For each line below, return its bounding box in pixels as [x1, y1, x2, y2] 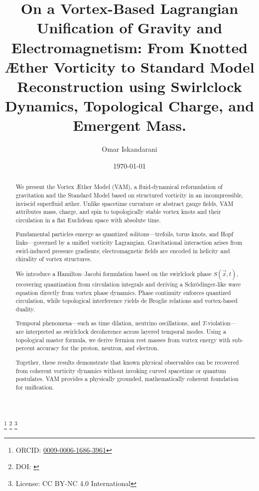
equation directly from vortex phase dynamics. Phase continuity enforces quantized [15, 288, 231, 296]
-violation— [206, 319, 237, 327]
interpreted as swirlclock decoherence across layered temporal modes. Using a [25, 327, 226, 336]
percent [15, 344, 35, 352]
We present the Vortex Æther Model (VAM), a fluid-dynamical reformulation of [15, 183, 223, 191]
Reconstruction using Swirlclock [17, 76, 242, 96]
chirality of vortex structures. [15, 255, 92, 263]
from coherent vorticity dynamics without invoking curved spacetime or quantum [15, 366, 226, 375]
